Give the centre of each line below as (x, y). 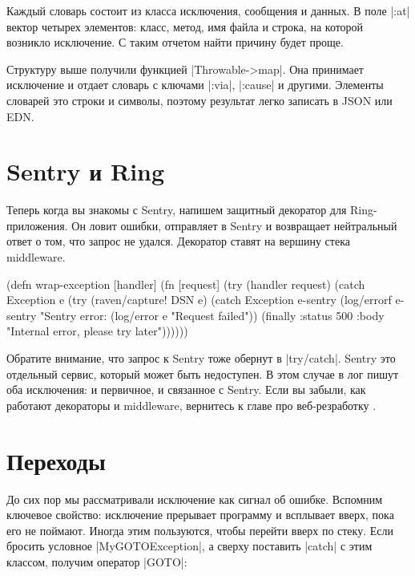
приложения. (37, 225)
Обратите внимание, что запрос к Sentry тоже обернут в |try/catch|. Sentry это (201, 358)
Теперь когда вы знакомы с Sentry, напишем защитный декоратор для (177, 210)
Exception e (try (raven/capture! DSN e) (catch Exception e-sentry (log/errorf (199, 300)
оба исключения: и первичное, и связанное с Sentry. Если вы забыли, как (186, 389)
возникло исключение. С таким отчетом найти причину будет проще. (175, 42)
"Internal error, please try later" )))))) (97, 331)
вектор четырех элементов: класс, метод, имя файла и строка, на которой (185, 26)
